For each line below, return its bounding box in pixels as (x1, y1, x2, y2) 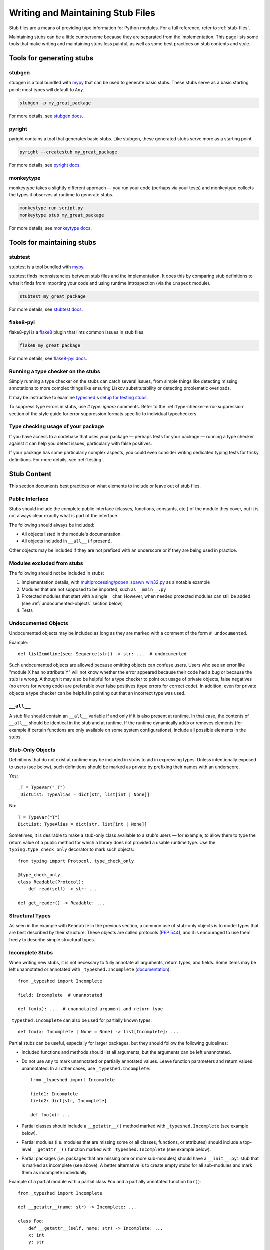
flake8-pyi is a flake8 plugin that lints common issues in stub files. (9, 329, 145, 335)
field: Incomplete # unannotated (18, 992, 102, 998)
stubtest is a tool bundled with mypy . (9, 264, 85, 270)
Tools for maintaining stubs (9, 238, 97, 247)
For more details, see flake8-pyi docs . (9, 355, 87, 361)
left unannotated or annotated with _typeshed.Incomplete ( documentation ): (9, 966, 171, 972)
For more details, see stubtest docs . (9, 306, 83, 312)
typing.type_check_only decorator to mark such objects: (9, 846, 134, 852)
